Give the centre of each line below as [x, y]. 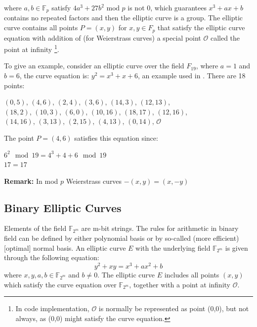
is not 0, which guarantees [167, 7]
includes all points [192, 274]
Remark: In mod [31, 181]
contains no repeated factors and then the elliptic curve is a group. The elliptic [123, 18]
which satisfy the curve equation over [60, 284]
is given [236, 247]
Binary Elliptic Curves [63, 207]
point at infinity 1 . [32, 48]
